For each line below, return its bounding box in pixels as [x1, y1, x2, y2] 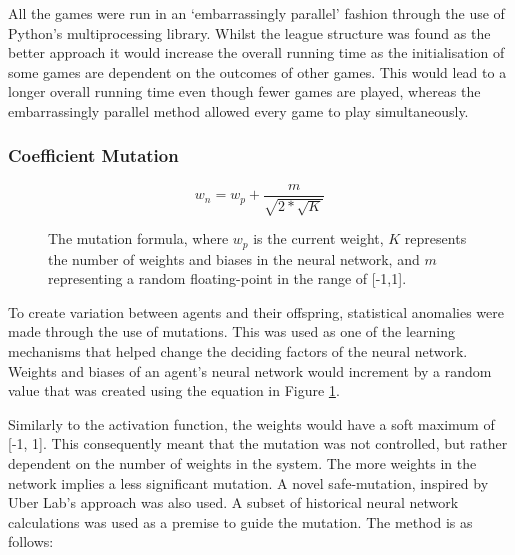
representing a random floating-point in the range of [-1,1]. [48, 268, 407, 289]
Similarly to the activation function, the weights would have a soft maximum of [8, 413, 495, 434]
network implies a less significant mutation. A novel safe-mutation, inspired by [8, 472, 489, 493]
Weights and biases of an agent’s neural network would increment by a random [8, 360, 492, 381]
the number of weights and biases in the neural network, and [48, 248, 420, 269]
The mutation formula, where [48, 228, 229, 249]
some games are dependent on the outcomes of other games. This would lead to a [8, 61, 507, 82]
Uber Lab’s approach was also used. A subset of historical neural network [8, 492, 459, 513]
